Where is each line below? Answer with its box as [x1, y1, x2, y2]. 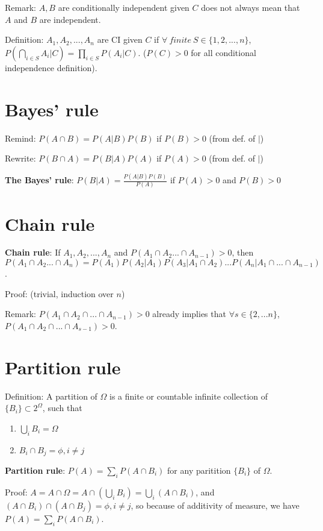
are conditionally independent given [58, 1, 189, 13]
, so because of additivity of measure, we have [131, 498, 300, 511]
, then [232, 246, 254, 259]
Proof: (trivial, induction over [5, 287, 114, 300]
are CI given [97, 33, 143, 46]
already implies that [152, 307, 226, 320]
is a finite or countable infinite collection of [109, 389, 268, 402]
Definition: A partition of [5, 389, 97, 402]
